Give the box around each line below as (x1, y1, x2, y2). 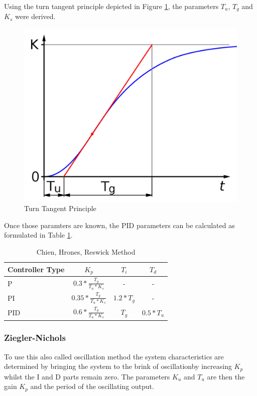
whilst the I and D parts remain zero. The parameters (4, 371, 170, 381)
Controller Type (8, 264, 65, 274)
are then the (207, 371, 245, 381)
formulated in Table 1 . (4, 230, 73, 240)
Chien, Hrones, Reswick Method (36, 246, 136, 257)
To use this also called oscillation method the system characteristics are (4, 351, 224, 361)
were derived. (15, 11, 56, 22)
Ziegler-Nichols (4, 331, 66, 344)
